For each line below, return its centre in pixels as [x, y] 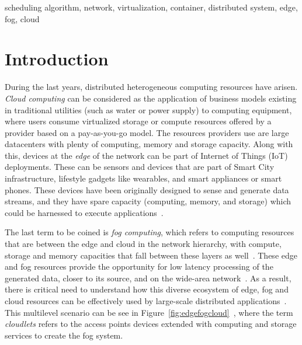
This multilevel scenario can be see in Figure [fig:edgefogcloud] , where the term [149, 312]
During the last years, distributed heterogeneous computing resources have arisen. [151, 87]
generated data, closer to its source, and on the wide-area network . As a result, [148, 278]
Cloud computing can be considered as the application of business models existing [151, 98]
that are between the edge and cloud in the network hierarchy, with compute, [143, 244]
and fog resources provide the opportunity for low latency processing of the [139, 266]
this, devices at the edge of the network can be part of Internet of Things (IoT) [146, 155]
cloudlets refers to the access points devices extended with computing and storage [151, 324]
